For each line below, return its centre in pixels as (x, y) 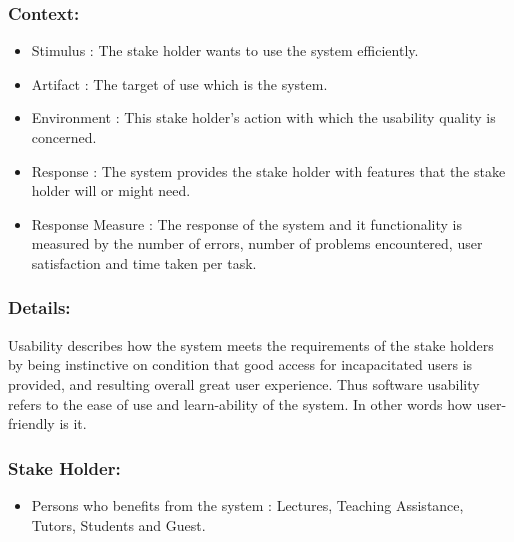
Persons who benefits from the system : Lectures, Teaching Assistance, (247, 504)
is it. (73, 423)
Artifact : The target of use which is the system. (179, 83)
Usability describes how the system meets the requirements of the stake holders (251, 344)
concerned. (64, 137)
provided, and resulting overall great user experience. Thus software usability (244, 383)
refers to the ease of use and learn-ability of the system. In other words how (240, 403)
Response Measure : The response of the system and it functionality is (246, 223)
